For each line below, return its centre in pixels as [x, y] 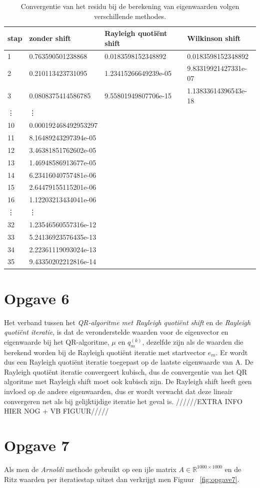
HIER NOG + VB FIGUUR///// [56, 411]
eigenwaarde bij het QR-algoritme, [57, 341]
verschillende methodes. [130, 16]
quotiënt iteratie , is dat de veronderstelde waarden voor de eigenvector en [116, 332]
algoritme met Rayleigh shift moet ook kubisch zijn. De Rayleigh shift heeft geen [128, 381]
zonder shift [50, 38]
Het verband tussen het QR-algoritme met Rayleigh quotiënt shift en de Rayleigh [127, 322]
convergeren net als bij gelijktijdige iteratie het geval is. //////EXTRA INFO [123, 401]
